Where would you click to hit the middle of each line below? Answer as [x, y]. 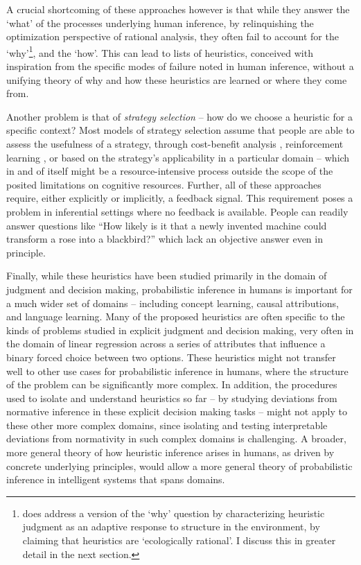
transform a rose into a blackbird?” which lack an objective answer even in [165, 239]
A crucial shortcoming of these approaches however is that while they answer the [178, 9]
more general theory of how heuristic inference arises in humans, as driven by [170, 452]
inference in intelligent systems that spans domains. [116, 479]
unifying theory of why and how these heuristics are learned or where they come [177, 79]
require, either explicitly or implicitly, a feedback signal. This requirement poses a [180, 198]
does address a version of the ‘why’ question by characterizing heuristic [174, 513]
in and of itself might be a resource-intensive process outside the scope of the [170, 171]
